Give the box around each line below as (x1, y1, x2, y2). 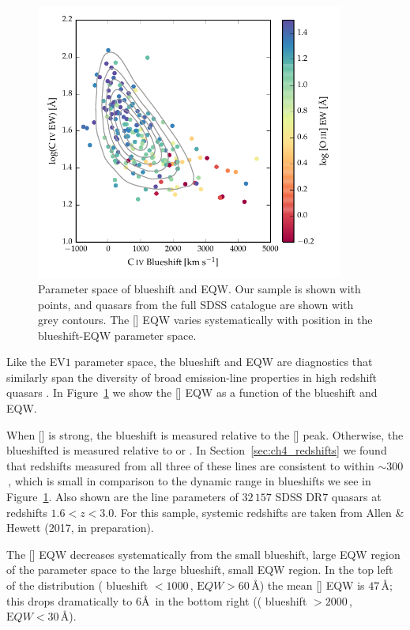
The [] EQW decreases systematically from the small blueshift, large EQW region (6, 545, 401, 562)
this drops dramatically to (6, 592, 133, 609)
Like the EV (6, 353, 66, 370)
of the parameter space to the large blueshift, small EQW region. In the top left (6, 561, 393, 578)
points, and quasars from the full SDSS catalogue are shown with (38, 296, 354, 312)
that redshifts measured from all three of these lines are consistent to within (6, 457, 374, 473)
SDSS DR (275, 489, 323, 505)
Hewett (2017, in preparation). (6, 519, 154, 536)
